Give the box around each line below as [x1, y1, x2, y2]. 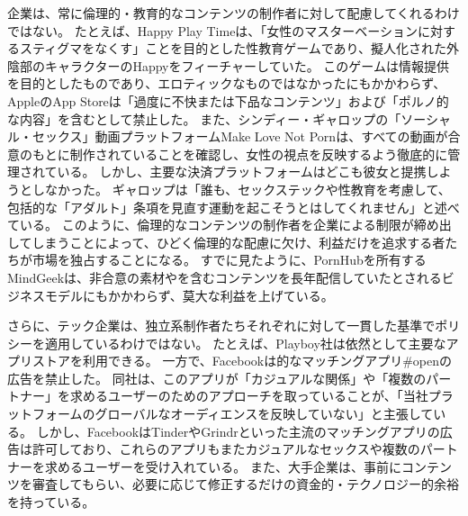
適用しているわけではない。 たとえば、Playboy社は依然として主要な [44, 333, 446, 352]
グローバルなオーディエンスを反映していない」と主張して [94, 404, 434, 423]
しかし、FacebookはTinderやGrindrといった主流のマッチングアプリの [36, 421, 440, 440]
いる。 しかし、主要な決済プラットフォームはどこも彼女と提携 [57, 162, 427, 181]
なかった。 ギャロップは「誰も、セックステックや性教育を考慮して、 [44, 179, 451, 198]
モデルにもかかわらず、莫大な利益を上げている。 [44, 285, 334, 304]
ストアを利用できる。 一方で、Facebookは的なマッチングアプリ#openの [31, 351, 453, 370]
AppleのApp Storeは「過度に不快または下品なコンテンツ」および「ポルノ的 [7, 91, 449, 110]
